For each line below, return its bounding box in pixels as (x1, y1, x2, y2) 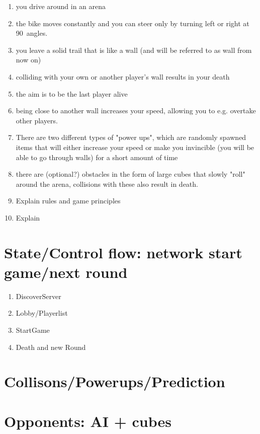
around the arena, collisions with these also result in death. (16, 178, 198, 189)
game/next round (4, 261, 128, 282)
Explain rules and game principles (16, 195, 121, 206)
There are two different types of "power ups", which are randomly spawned (16, 132, 246, 142)
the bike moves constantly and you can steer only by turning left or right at (16, 18, 249, 28)
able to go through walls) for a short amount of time (16, 152, 178, 162)
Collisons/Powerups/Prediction (4, 371, 225, 392)
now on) (16, 54, 41, 65)
